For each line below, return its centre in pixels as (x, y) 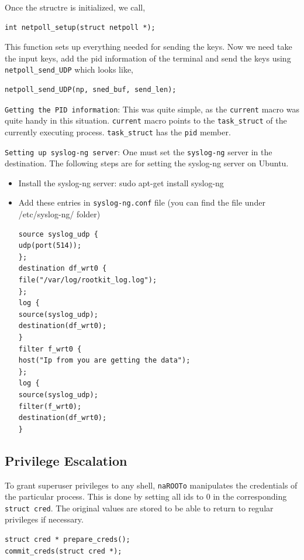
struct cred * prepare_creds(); (68, 540)
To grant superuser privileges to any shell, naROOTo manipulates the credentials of (151, 485)
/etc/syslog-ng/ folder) (59, 214)
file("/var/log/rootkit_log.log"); (88, 280)
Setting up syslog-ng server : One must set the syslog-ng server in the (139, 151)
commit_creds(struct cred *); (63, 551)
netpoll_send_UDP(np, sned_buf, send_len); (91, 90)
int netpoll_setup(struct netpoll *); (80, 27)
